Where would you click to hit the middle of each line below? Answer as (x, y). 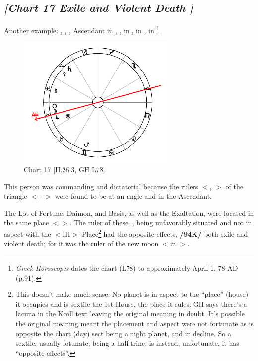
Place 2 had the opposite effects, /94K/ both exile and (165, 233)
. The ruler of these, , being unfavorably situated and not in (161, 222)
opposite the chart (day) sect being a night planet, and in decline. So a (124, 333)
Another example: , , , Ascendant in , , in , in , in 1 (82, 30)
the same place (27, 222)
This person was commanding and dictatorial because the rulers (101, 186)
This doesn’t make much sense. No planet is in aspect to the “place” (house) (132, 294)
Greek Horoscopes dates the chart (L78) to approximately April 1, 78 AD (127, 268)
